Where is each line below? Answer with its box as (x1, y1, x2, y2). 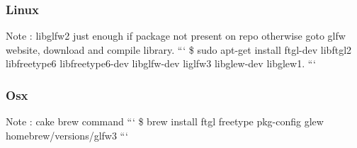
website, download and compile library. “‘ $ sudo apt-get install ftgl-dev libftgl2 (6, 42, 352, 57)
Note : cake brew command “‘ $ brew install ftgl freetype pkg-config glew (6, 114, 324, 129)
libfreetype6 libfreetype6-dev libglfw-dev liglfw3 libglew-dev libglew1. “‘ (6, 56, 317, 71)
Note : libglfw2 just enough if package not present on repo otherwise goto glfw (6, 28, 346, 43)
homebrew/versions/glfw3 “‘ (6, 127, 128, 142)
